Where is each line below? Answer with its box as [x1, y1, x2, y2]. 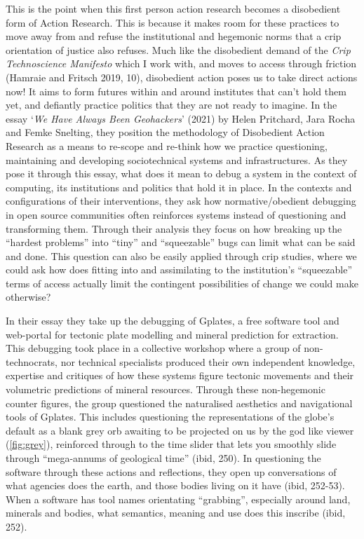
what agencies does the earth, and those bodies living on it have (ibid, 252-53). [6, 478, 345, 493]
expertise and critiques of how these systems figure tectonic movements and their [6, 368, 354, 383]
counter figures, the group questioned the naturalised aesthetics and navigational [6, 395, 353, 410]
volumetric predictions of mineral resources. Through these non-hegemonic [6, 382, 325, 397]
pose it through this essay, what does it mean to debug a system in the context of [6, 166, 357, 181]
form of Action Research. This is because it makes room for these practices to [6, 15, 339, 29]
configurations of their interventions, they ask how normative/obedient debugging [6, 193, 356, 208]
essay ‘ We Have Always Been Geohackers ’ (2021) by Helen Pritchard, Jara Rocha [6, 111, 356, 125]
